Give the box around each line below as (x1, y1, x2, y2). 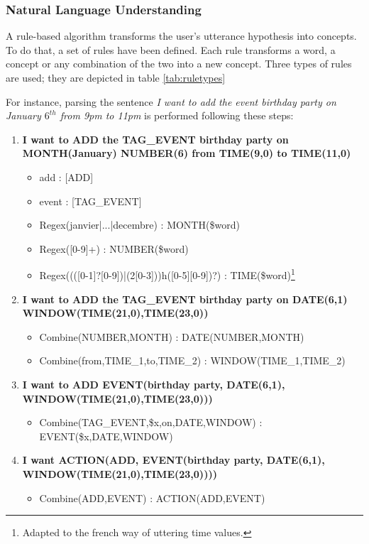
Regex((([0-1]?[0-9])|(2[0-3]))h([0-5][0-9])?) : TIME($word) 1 (39, 266, 295, 282)
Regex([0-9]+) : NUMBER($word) (39, 241, 189, 256)
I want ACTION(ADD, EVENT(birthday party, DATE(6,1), (22, 452, 325, 467)
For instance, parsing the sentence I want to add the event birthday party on (6, 94, 336, 109)
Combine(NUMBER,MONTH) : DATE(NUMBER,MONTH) (39, 329, 304, 344)
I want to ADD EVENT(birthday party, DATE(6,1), (22, 376, 285, 391)
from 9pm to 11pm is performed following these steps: (60, 108, 294, 123)
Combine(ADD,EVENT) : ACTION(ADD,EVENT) (39, 490, 265, 505)
